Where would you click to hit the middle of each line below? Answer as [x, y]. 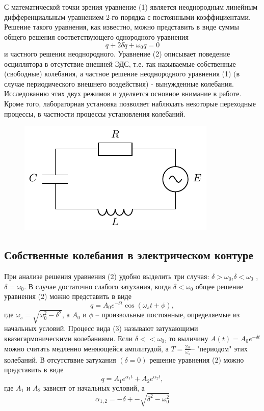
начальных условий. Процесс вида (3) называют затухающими [101, 328]
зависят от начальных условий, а [94, 387]
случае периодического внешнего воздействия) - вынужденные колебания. [119, 83]
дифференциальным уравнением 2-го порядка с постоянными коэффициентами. [127, 17]
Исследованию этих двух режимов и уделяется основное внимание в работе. [123, 93]
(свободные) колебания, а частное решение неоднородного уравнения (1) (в [122, 74]
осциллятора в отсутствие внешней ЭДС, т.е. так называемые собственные [120, 63]
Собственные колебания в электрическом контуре [129, 255]
